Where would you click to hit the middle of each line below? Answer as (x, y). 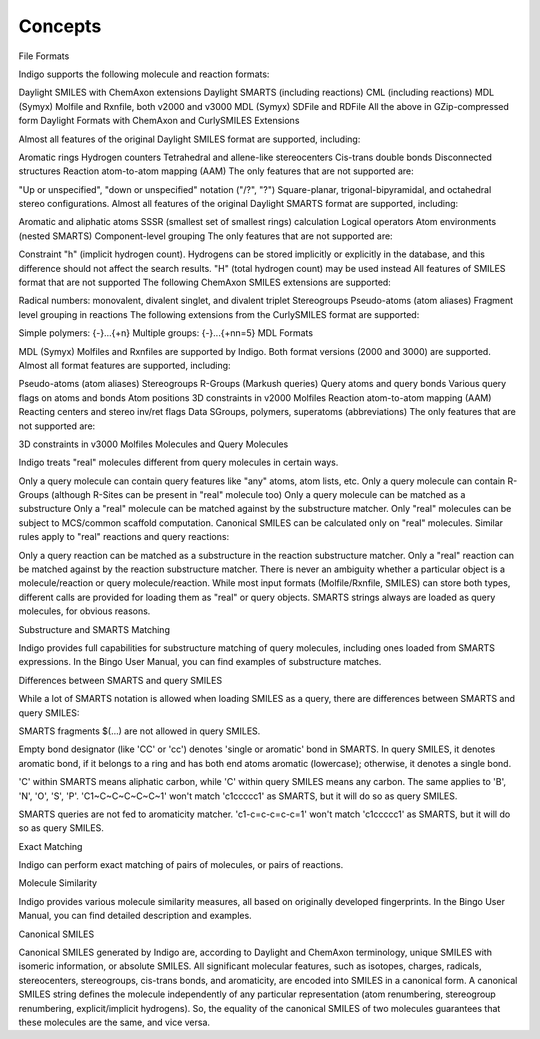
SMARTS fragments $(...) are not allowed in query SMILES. (139, 731)
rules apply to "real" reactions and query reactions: (124, 537)
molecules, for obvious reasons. (84, 611)
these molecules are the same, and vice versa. (114, 1022)
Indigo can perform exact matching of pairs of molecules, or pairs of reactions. (181, 865)
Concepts (60, 26)
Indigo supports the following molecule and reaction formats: (144, 74)
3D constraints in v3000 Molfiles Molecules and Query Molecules (153, 444)
